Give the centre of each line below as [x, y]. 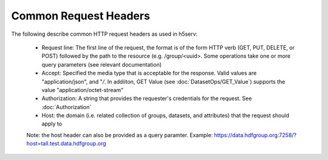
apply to [52, 124]
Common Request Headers [80, 16]
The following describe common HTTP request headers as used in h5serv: [104, 34]
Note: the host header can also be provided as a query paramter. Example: [120, 135]
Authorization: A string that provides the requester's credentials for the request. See [147, 98]
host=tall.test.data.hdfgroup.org [66, 144]
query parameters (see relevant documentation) [102, 64]
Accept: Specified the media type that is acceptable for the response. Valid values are [149, 73]
